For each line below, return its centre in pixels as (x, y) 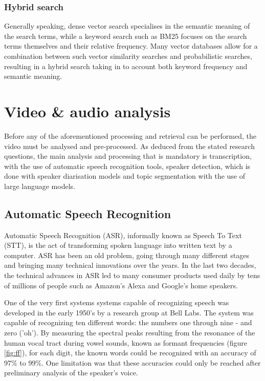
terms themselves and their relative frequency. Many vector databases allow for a (131, 46)
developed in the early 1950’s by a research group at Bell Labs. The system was (129, 312)
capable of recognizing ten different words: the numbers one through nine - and (128, 322)
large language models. (40, 186)
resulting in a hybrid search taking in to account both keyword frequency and (126, 66)
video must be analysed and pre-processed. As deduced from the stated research (129, 146)
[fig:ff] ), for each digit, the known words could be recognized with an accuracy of (130, 353)
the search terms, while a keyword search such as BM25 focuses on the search (126, 36)
